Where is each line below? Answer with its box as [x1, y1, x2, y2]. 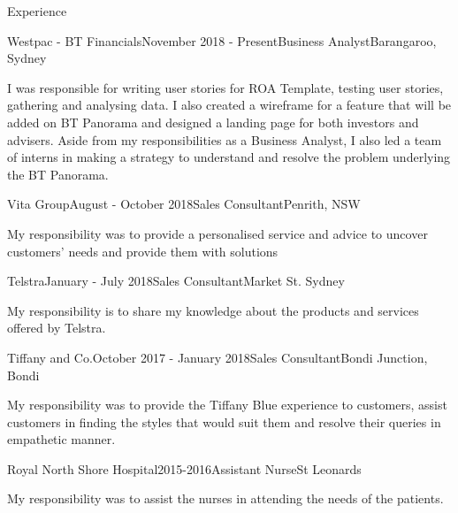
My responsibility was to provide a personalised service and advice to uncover [7, 224, 428, 242]
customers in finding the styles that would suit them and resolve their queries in [7, 412, 441, 431]
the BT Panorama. [7, 165, 109, 183]
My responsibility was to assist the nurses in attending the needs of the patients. [7, 489, 444, 508]
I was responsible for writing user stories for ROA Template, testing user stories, [7, 78, 444, 96]
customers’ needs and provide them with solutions [7, 241, 279, 260]
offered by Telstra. [7, 318, 106, 337]
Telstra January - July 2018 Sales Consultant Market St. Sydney [7, 272, 345, 290]
